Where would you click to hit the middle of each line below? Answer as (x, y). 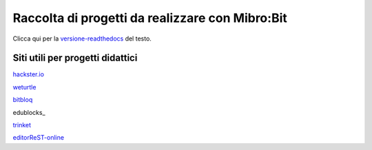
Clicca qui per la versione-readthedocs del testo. (82, 39)
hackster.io (29, 74)
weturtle (24, 87)
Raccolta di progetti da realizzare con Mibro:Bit (150, 18)
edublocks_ (29, 112)
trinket (22, 125)
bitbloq (23, 100)
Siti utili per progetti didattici (75, 58)
